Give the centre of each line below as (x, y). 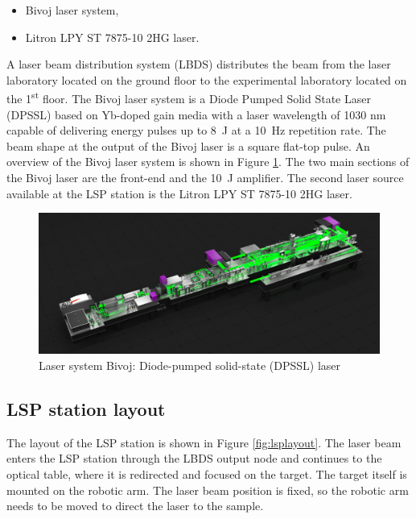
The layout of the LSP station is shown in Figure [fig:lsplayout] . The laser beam (204, 442)
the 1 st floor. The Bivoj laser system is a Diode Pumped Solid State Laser (189, 98)
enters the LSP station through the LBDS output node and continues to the (194, 458)
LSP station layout (86, 408)
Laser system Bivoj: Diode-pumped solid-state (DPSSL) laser (190, 365)
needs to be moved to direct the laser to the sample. (135, 506)
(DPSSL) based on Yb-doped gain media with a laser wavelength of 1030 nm (196, 114)
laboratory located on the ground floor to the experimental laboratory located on (207, 79)
